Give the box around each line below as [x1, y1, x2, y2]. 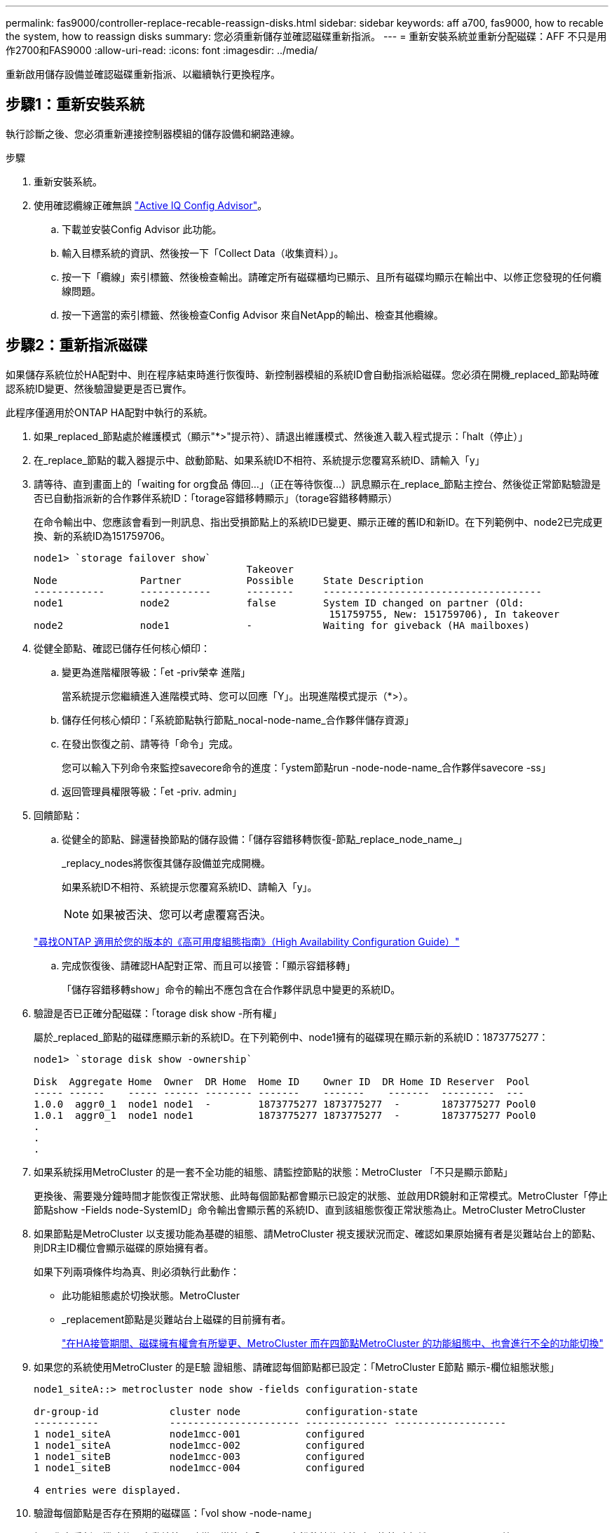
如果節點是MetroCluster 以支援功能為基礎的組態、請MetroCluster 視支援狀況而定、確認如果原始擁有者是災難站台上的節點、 [34, 1227, 601, 1240]
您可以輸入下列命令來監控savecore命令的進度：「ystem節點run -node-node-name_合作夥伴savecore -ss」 [62, 761, 551, 774]
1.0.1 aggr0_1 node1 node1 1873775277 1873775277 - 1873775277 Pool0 [34, 1109, 536, 1121]
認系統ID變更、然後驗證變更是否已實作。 [6, 382, 192, 394]
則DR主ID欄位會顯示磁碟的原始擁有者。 [34, 1241, 214, 1254]
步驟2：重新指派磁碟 [6, 336, 148, 354]
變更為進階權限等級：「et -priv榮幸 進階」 [62, 665, 251, 678]
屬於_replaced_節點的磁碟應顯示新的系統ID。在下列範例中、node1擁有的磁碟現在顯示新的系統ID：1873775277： [34, 1030, 549, 1043]
